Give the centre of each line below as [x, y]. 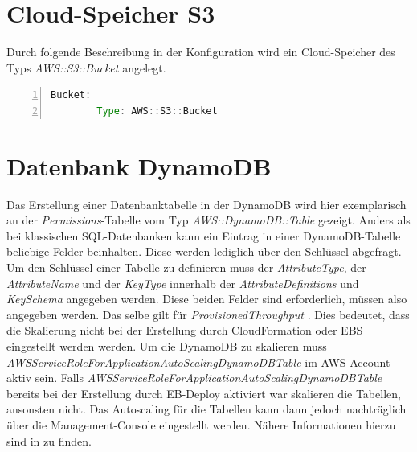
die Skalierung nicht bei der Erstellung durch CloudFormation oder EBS [185, 330]
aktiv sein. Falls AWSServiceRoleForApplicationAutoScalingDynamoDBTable [194, 378]
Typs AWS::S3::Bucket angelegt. [86, 67]
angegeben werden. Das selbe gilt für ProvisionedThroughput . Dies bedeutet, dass [208, 314]
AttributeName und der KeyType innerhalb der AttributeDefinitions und [183, 283]
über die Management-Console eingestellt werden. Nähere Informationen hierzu [201, 424]
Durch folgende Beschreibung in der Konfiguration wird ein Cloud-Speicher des [201, 52]
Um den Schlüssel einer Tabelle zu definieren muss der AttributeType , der [186, 267]
